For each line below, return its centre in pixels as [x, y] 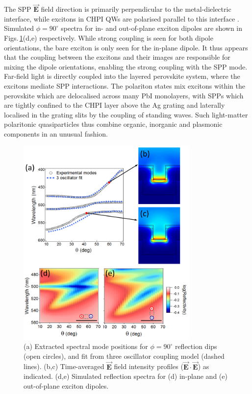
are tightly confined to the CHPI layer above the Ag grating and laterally [114, 105]
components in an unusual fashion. [56, 133]
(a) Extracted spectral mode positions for [86, 346]
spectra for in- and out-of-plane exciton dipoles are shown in [152, 28]
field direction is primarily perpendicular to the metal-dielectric [136, 9]
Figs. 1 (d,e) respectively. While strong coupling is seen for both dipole [109, 38]
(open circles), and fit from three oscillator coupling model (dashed [124, 356]
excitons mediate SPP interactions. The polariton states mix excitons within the [125, 85]
